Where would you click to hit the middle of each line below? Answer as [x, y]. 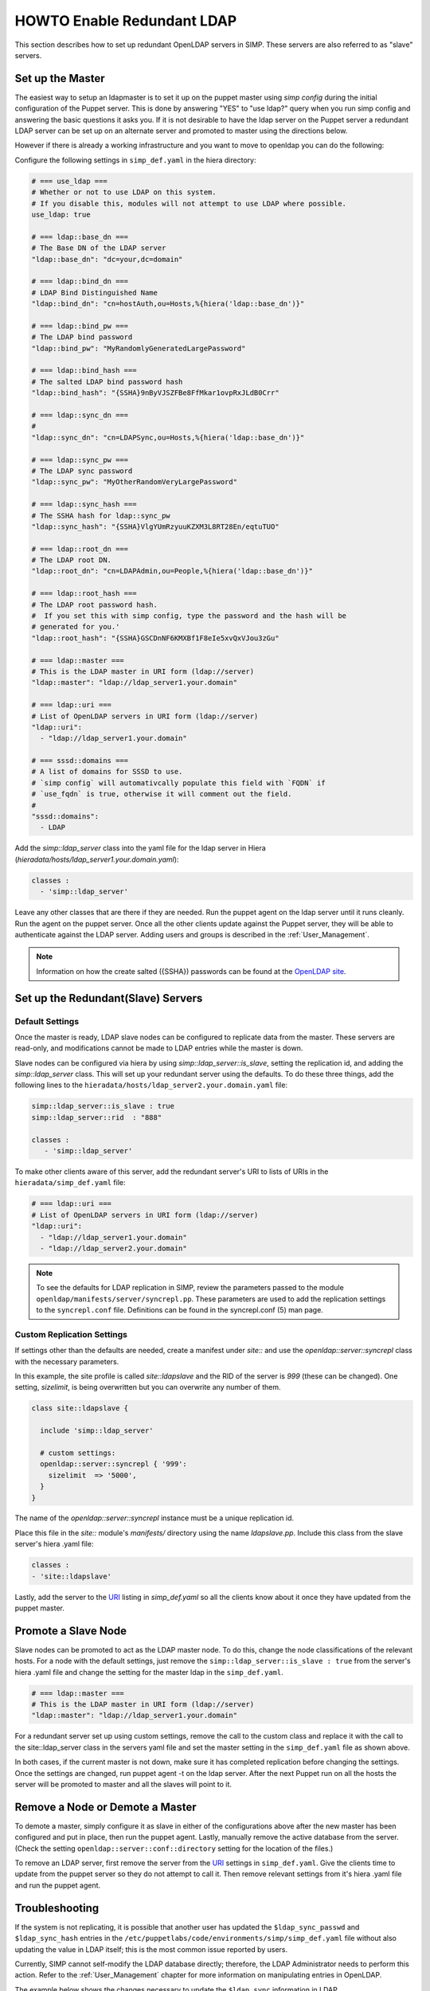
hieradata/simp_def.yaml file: [70, 1183]
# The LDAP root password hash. [95, 604]
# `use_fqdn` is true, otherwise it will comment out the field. [162, 794]
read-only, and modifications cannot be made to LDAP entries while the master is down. [159, 1048]
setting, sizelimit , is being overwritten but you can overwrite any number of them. [148, 1387]
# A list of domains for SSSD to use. [107, 772]
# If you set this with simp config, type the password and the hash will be [189, 616]
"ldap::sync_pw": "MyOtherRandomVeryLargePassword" [135, 482]
